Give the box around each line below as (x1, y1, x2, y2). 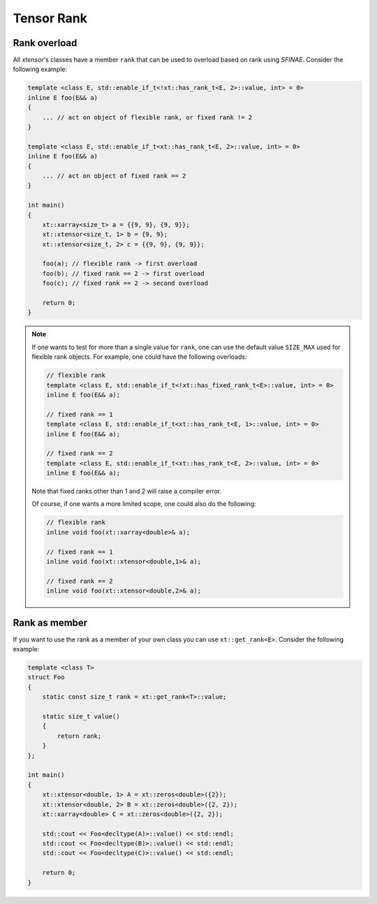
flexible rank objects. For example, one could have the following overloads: (31, 353, 247, 361)
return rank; (57, 732, 102, 740)
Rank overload (13, 37, 77, 49)
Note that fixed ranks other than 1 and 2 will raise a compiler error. (31, 487, 222, 496)
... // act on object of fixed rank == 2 (42, 172, 186, 179)
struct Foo (27, 674, 65, 681)
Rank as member (13, 616, 88, 628)
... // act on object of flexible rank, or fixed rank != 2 (42, 113, 253, 121)
